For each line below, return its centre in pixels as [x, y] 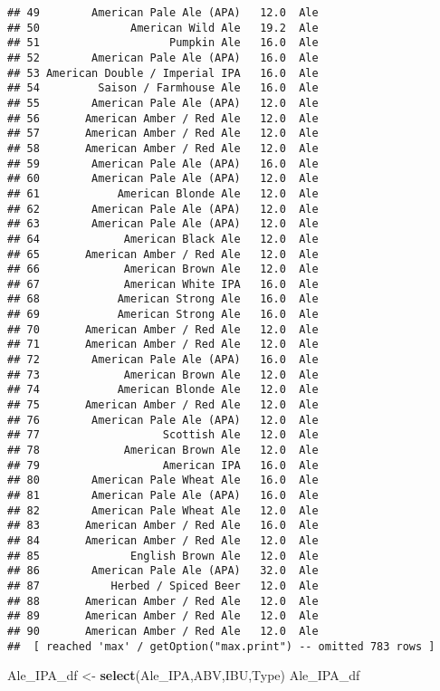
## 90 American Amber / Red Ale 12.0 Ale [163, 631]
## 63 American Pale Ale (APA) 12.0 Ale [163, 224]
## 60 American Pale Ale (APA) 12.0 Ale [163, 179]
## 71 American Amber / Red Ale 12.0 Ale [163, 345]
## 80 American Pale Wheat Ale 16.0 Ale [163, 480]
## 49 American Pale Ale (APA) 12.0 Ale [163, 13]
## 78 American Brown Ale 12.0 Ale [163, 451]
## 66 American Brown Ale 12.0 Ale [163, 269]
